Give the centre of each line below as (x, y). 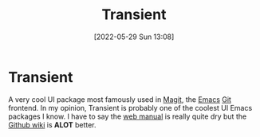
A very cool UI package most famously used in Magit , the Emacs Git (120, 99)
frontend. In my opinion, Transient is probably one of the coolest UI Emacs (130, 108)
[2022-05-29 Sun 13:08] (134, 37)
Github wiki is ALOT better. (53, 124)
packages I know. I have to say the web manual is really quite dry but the (128, 116)
